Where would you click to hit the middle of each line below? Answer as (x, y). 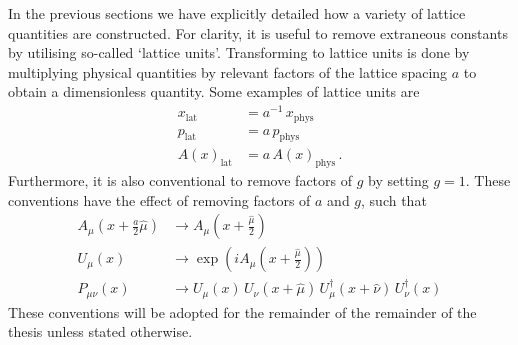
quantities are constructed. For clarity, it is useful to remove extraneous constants (258, 32)
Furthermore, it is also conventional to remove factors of (180, 180)
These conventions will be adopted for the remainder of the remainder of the (242, 311)
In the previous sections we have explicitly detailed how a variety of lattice (237, 13)
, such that (394, 199)
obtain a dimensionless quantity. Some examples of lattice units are (214, 91)
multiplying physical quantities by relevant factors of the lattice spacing (228, 71)
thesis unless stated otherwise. (100, 331)
